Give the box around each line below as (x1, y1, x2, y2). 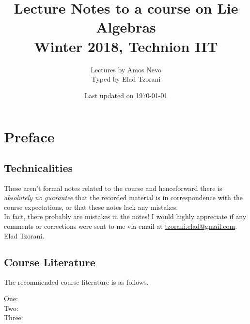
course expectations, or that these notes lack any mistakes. (4, 202, 178, 212)
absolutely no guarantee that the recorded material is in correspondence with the (4, 192, 243, 203)
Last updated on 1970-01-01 (84, 90, 168, 100)
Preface (4, 127, 55, 147)
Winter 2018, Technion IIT (34, 36, 218, 56)
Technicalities (4, 160, 73, 175)
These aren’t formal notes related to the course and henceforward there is (4, 183, 222, 193)
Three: (4, 312, 23, 323)
